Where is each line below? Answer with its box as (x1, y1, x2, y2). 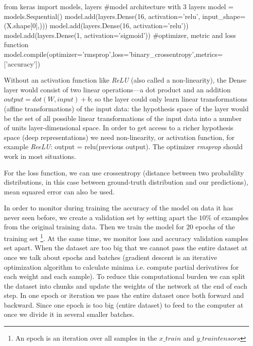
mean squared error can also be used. (4, 186, 115, 196)
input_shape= (202, 11, 246, 21)
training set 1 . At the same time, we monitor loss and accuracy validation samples (4, 232, 249, 243)
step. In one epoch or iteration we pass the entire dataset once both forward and (4, 290, 244, 300)
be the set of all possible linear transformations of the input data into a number (4, 113, 242, 123)
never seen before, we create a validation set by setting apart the (4, 212, 197, 222)
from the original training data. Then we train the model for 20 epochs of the (4, 222, 235, 232)
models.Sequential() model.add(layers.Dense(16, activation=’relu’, (4, 11, 200, 21)
